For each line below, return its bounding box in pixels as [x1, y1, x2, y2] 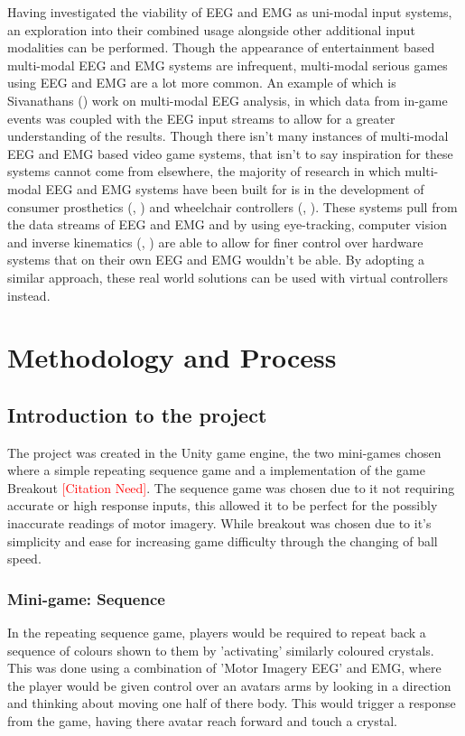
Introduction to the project [7, 400, 267, 428]
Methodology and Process [7, 339, 337, 376]
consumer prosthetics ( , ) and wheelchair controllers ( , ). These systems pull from [7, 197, 458, 216]
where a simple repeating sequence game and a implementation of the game [7, 461, 425, 480]
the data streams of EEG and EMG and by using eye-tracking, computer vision [7, 215, 447, 234]
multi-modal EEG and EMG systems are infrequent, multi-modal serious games [7, 55, 448, 74]
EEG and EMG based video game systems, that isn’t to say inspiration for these [7, 144, 453, 163]
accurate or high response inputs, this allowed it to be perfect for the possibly [7, 496, 438, 515]
